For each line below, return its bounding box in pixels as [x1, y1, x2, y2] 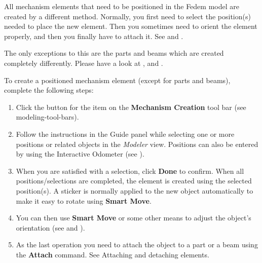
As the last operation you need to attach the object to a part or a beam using [16, 239, 258, 250]
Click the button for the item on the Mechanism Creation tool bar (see [16, 101, 246, 112]
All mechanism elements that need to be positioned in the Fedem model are [4, 1, 239, 11]
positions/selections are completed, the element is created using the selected [16, 175, 252, 186]
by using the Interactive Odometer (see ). [16, 148, 144, 159]
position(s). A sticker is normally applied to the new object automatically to [16, 185, 253, 196]
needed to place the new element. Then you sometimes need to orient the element [4, 21, 257, 31]
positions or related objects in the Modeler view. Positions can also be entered [16, 138, 258, 149]
